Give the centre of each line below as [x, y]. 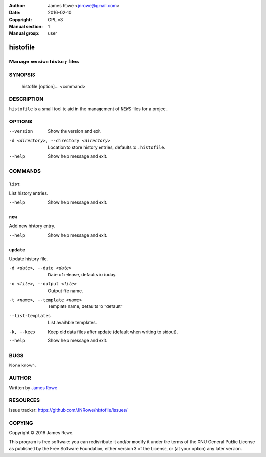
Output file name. [66, 291]
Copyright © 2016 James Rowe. [41, 432]
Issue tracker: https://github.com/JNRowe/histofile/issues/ [68, 410]
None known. [23, 365]
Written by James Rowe [33, 388]
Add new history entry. [32, 226]
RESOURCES [25, 400]
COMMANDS [25, 171]
